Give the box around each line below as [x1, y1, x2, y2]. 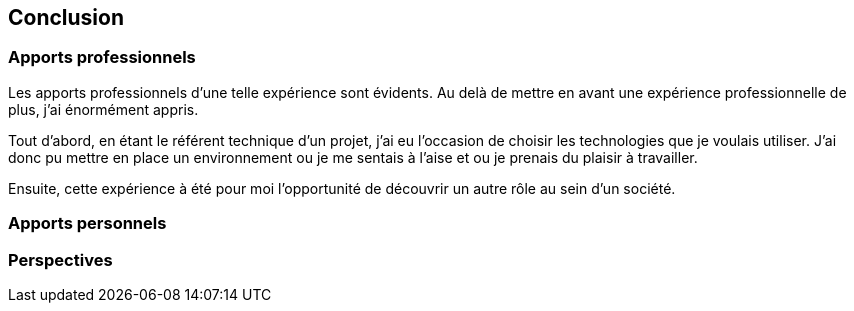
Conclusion [8, 5, 125, 30]
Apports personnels [8, 213, 167, 234]
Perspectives [8, 249, 113, 270]
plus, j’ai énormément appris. [8, 100, 199, 118]
